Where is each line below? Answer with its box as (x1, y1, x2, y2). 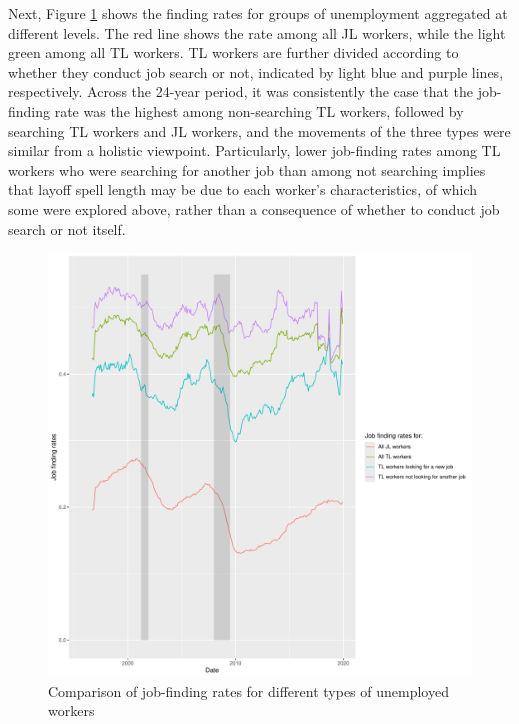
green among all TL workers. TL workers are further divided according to (8, 42, 459, 63)
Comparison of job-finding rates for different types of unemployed (48, 680, 449, 701)
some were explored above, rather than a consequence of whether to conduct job (8, 198, 500, 219)
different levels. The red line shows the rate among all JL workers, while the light (8, 22, 506, 43)
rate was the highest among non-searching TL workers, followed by (54, 100, 464, 121)
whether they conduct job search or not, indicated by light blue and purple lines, (8, 61, 504, 82)
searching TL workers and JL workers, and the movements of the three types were (8, 120, 511, 141)
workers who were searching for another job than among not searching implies (8, 159, 486, 180)
